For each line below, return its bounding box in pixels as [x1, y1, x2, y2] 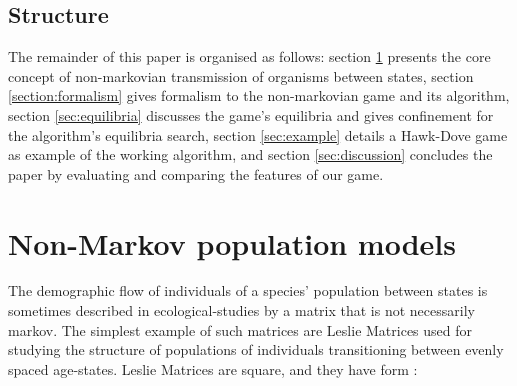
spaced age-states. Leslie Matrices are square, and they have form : [8, 358, 418, 379]
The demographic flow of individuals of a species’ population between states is [8, 280, 488, 301]
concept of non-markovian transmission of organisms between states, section [8, 65, 474, 86]
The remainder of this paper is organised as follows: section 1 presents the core [8, 46, 491, 67]
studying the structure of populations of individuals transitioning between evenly [8, 339, 504, 360]
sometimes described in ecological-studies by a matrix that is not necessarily [8, 300, 475, 321]
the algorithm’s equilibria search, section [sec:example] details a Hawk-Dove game [8, 124, 508, 145]
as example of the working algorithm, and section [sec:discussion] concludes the [8, 144, 493, 165]
